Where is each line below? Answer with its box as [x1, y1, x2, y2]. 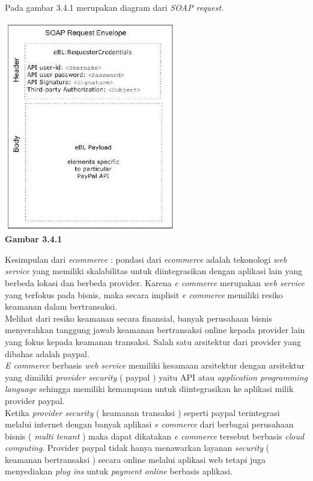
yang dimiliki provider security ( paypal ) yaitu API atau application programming [5, 370, 308, 383]
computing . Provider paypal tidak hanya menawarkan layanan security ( [5, 441, 270, 454]
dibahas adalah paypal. [5, 347, 90, 360]
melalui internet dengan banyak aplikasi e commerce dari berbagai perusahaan [5, 418, 294, 430]
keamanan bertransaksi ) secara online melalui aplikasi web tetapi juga [5, 453, 266, 465]
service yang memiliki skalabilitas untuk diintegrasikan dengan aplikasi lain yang [5, 265, 303, 277]
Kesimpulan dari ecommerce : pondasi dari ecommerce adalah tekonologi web [5, 253, 287, 265]
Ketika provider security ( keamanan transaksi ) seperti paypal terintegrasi [5, 406, 280, 418]
